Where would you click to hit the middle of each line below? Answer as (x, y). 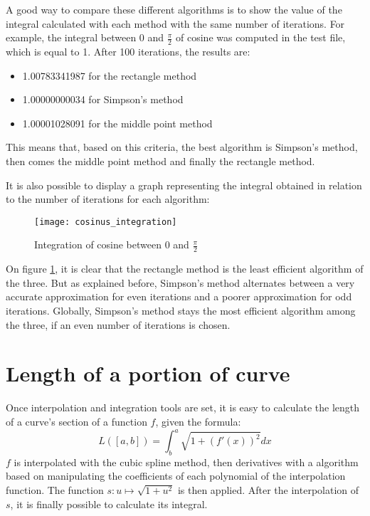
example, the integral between (71, 37)
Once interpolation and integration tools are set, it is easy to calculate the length (183, 407)
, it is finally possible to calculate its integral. (109, 504)
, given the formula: (198, 421)
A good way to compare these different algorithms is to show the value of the (174, 9)
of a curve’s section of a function (76, 421)
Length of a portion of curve (148, 373)
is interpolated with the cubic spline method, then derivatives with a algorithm (186, 462)
